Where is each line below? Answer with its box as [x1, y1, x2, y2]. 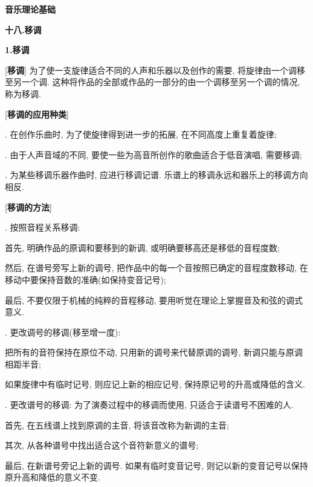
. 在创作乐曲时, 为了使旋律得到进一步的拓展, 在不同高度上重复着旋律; [5, 128, 277, 141]
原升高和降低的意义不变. [5, 471, 100, 483]
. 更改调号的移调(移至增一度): [5, 325, 121, 338]
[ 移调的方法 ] [5, 200, 52, 213]
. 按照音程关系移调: [5, 221, 80, 234]
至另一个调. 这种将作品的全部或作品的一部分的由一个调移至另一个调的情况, [5, 75, 300, 88]
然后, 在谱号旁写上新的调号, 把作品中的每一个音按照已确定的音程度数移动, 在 [5, 261, 308, 274]
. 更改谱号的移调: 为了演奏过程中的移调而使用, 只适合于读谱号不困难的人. [5, 398, 294, 411]
